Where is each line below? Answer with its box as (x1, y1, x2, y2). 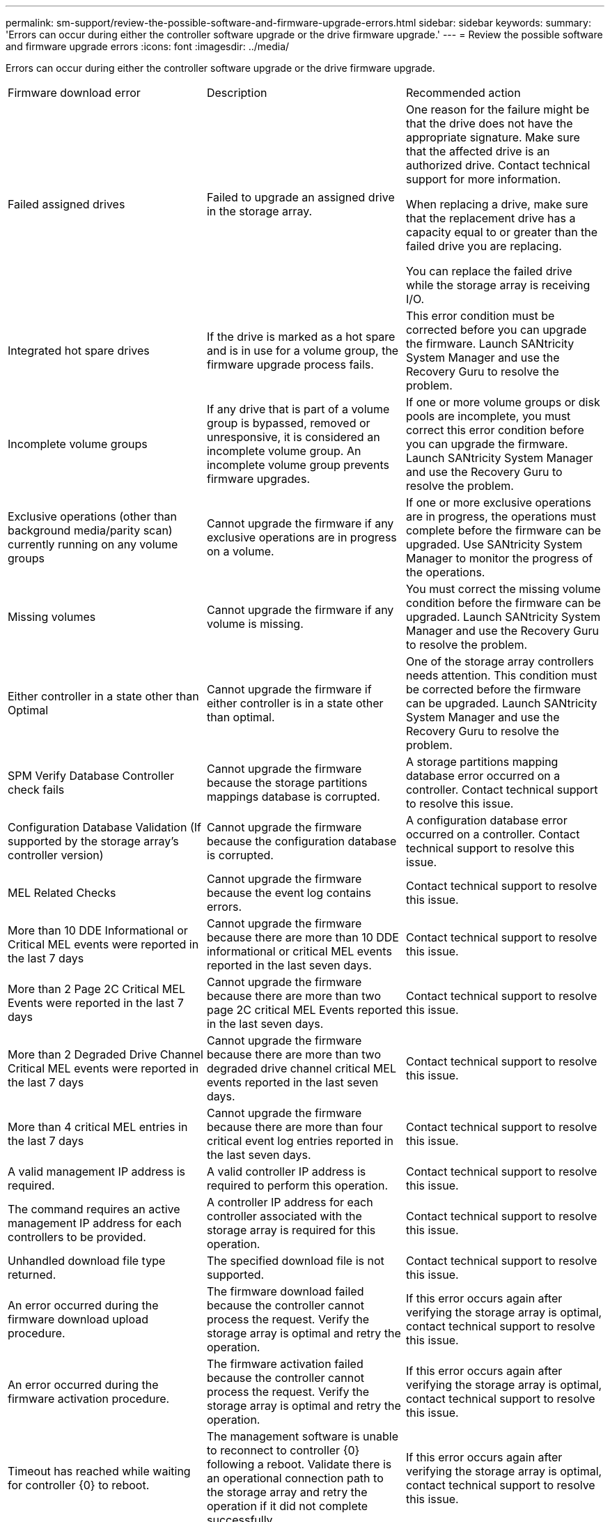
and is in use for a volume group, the (206, 344, 399, 358)
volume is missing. (206, 617, 304, 631)
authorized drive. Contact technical (405, 158, 591, 172)
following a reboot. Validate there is (206, 1457, 392, 1471)
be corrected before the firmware (405, 682, 581, 696)
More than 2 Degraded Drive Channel (8, 1047, 203, 1061)
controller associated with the (206, 1209, 362, 1223)
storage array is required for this (206, 1223, 376, 1237)
